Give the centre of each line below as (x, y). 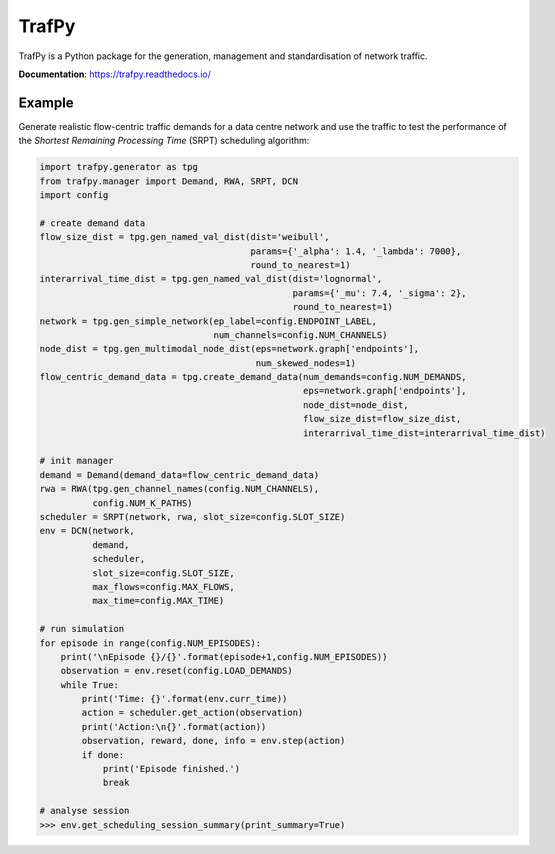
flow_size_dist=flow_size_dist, (382, 419)
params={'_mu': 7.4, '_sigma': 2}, (379, 293)
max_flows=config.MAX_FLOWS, (163, 586)
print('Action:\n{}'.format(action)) (174, 726)
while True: (90, 684)
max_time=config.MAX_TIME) (158, 601)
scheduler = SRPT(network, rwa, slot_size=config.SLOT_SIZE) (192, 516)
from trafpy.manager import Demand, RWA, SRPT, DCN (169, 181)
